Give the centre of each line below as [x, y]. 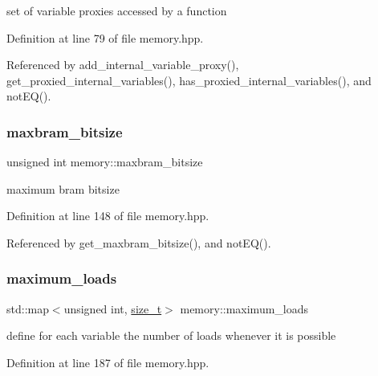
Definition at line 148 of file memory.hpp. [108, 216]
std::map [28, 308]
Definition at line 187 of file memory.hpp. [108, 362]
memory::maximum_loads [244, 308]
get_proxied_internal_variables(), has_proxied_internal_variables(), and [189, 80]
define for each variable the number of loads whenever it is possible [171, 335]
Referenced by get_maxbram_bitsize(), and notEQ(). [139, 242]
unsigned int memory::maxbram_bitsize [105, 162]
